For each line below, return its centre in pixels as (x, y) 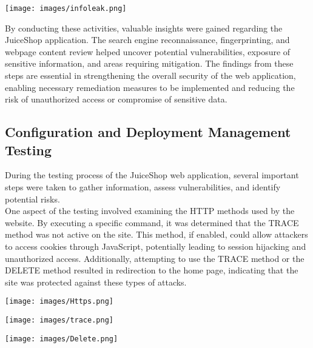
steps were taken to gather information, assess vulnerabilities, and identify (143, 187)
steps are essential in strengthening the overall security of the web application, (150, 75)
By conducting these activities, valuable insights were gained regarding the (144, 28)
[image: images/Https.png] (59, 302)
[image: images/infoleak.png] (66, 8)
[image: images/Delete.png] (62, 339)
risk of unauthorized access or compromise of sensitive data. (116, 99)
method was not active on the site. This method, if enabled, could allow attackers (156, 234)
